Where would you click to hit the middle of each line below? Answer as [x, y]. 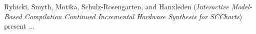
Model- [241, 6]
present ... [19, 26]
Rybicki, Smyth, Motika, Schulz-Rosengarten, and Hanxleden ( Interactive [116, 6]
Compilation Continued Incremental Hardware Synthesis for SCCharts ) [133, 16]
